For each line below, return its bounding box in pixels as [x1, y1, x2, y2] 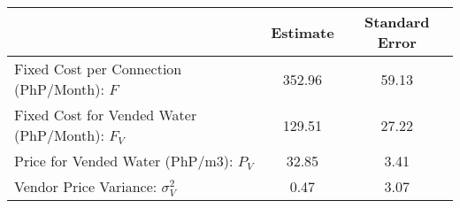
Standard [364, 12, 430, 32]
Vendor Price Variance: [14, 176, 157, 196]
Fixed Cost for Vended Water [14, 104, 197, 125]
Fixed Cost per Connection [14, 58, 182, 79]
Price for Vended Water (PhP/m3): [14, 150, 234, 171]
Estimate [271, 21, 334, 42]
